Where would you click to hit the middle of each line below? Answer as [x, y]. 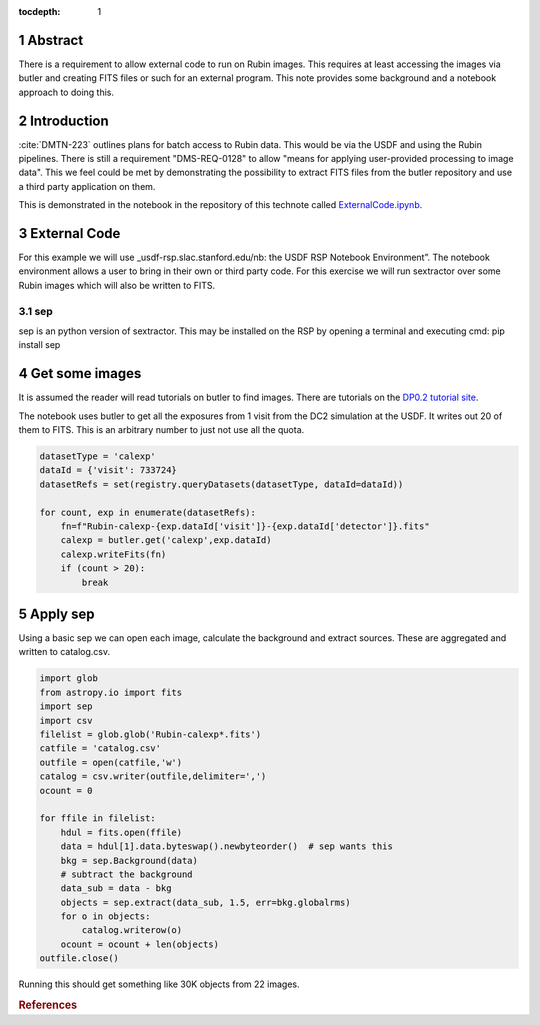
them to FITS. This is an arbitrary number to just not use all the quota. [161, 430]
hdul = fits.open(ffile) [121, 832]
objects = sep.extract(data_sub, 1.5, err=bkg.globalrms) [205, 902]
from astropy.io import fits [111, 692]
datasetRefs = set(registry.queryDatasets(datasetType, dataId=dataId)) [221, 484]
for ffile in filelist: [98, 818]
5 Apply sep [56, 613]
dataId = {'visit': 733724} [108, 470]
